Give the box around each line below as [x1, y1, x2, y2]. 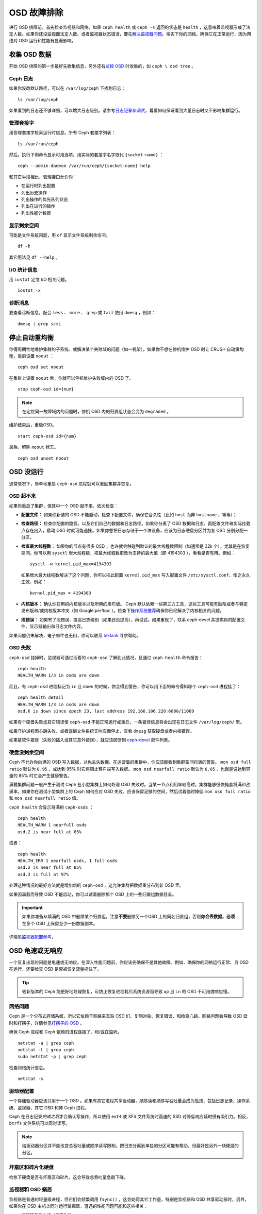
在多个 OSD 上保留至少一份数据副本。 [22, 920, 98, 926]
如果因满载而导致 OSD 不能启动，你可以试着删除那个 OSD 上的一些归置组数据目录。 [9, 891, 177, 897]
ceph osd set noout [17, 364, 64, 370]
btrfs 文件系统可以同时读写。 [9, 1120, 70, 1126]
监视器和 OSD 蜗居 [9, 1186, 52, 1193]
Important [22, 905, 43, 910]
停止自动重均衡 [9, 333, 54, 342]
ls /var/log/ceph [17, 97, 59, 102]
